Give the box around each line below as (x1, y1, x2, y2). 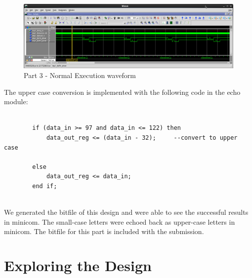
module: (4, 96, 28, 107)
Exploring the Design (4, 255, 152, 276)
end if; (32, 182, 57, 190)
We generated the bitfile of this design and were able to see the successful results (4, 207, 249, 217)
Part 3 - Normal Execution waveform (24, 70, 136, 80)
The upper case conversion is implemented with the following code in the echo (4, 86, 241, 97)
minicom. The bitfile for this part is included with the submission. (4, 226, 204, 237)
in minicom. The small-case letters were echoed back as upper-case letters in (4, 216, 235, 227)
